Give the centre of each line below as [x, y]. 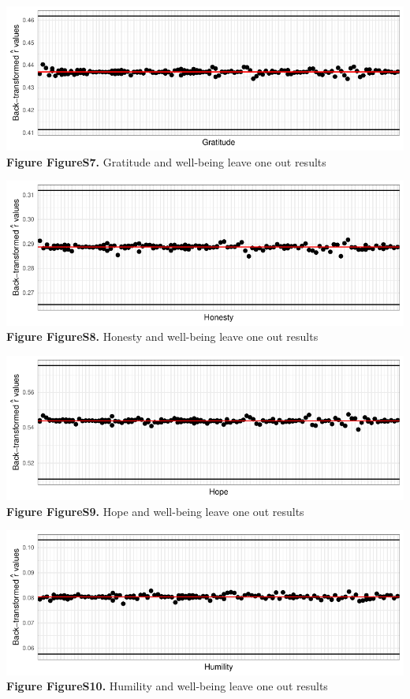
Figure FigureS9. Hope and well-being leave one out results [155, 511]
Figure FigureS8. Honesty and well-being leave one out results [162, 336]
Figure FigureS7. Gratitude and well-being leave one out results [166, 161]
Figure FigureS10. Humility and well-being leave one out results [167, 686]
